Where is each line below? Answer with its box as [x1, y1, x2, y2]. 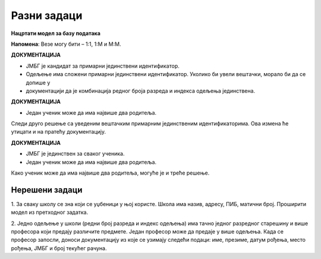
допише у [26, 79, 51, 86]
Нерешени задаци [11, 185, 83, 195]
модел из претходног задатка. [11, 209, 89, 216]
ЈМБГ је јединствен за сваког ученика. [26, 150, 125, 157]
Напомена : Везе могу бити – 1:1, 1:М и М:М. [11, 40, 121, 48]
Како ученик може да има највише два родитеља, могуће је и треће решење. [11, 169, 210, 176]
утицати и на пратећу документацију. [11, 128, 106, 135]
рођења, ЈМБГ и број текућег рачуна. [11, 244, 107, 252]
